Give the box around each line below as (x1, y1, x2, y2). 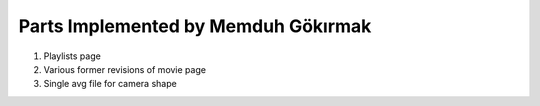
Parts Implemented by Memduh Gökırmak (18, 15, 372, 37)
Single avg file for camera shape (43, 78, 177, 90)
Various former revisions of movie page (43, 63, 207, 75)
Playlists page (43, 50, 102, 62)
